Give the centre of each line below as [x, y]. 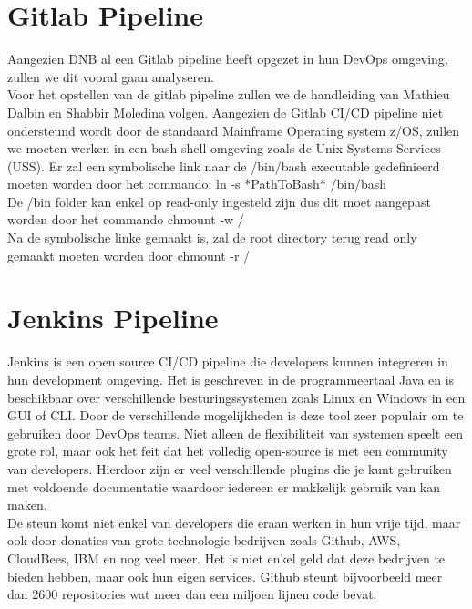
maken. [27, 505]
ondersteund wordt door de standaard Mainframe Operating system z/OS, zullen [234, 130]
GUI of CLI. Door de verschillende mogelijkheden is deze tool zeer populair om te [236, 415]
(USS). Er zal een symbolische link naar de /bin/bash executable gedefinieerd [224, 165]
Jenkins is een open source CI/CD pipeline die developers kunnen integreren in [228, 361]
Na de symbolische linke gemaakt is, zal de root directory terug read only [212, 237]
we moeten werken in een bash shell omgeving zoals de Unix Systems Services [224, 148]
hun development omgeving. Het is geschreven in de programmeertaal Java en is [231, 379]
